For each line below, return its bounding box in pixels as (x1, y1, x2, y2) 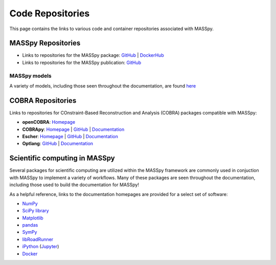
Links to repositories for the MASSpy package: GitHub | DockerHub (22, 52, 164, 58)
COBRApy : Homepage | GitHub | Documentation (22, 126, 125, 132)
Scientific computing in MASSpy (9, 154, 115, 163)
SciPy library (22, 208, 49, 214)
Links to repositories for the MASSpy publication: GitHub (22, 59, 142, 65)
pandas (22, 222, 38, 228)
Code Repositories (9, 8, 90, 19)
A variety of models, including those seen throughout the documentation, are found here (9, 82, 196, 89)
